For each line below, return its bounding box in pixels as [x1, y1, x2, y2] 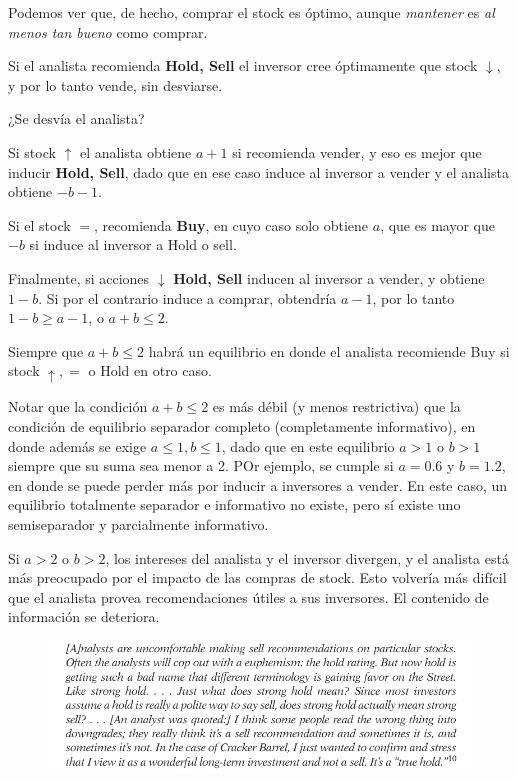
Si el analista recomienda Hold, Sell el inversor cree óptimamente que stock [8, 55, 478, 76]
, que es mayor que [380, 214, 495, 235]
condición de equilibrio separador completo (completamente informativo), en [8, 415, 476, 436]
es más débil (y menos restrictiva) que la [212, 396, 461, 417]
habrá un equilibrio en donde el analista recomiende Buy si [148, 340, 510, 361]
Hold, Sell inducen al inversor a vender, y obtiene [173, 267, 485, 288]
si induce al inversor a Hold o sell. [29, 234, 237, 255]
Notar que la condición [8, 396, 148, 417]
